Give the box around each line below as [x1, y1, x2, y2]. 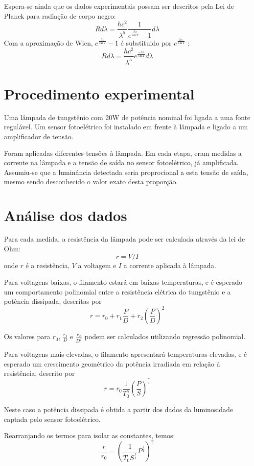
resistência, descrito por [4, 368, 75, 378]
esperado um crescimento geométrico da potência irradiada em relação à [4, 358, 220, 368]
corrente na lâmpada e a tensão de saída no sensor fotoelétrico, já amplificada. [4, 157, 239, 168]
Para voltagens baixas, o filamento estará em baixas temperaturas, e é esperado [4, 276, 242, 287]
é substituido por [120, 37, 172, 48]
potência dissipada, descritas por [4, 296, 102, 306]
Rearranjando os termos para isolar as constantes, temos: [4, 430, 175, 441]
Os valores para [4, 331, 50, 342]
